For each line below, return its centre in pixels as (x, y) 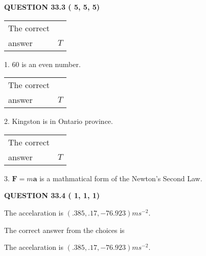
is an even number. (51, 64)
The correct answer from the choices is (64, 230)
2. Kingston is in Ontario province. (59, 121)
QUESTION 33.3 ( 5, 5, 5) (52, 7)
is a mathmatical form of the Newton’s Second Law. (121, 178)
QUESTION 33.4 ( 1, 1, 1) (52, 195)
